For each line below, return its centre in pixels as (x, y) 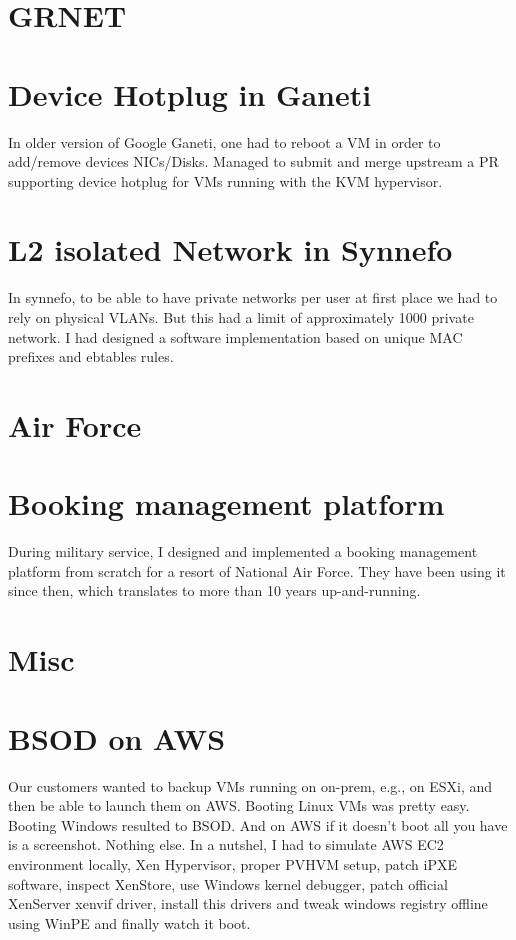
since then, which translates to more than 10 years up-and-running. (214, 590)
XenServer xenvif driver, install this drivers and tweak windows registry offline (248, 903)
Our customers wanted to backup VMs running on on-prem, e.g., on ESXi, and (250, 785)
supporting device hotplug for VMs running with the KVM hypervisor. (225, 180)
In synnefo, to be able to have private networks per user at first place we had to (253, 297)
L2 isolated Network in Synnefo (230, 249)
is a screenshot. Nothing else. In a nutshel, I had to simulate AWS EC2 (226, 844)
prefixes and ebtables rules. (91, 356)
